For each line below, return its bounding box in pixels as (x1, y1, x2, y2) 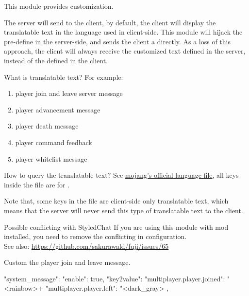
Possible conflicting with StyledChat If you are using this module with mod (4, 222, 229, 232)
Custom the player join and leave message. (4, 257, 131, 267)
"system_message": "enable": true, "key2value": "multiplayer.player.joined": (4, 273, 225, 283)
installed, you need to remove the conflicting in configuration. (4, 231, 187, 241)
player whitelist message (15, 153, 87, 164)
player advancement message (15, 104, 100, 114)
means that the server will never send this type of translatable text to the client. (4, 205, 243, 215)
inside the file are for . (4, 179, 70, 189)
